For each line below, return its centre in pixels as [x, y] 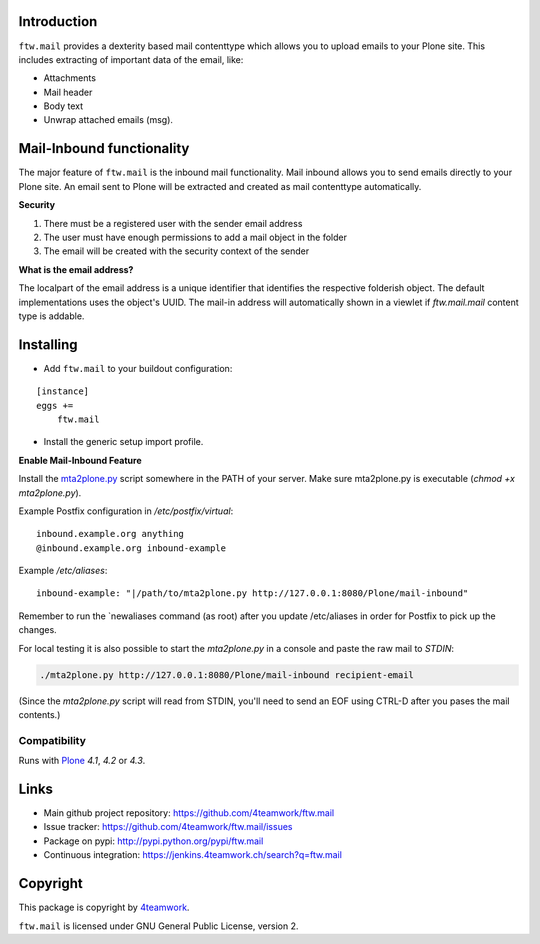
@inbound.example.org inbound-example [131, 548]
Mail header [68, 92]
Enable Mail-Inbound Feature [80, 460]
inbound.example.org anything [110, 534]
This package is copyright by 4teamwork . [104, 907]
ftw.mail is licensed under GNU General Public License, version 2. [158, 926]
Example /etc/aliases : [63, 571]
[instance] [63, 391]
